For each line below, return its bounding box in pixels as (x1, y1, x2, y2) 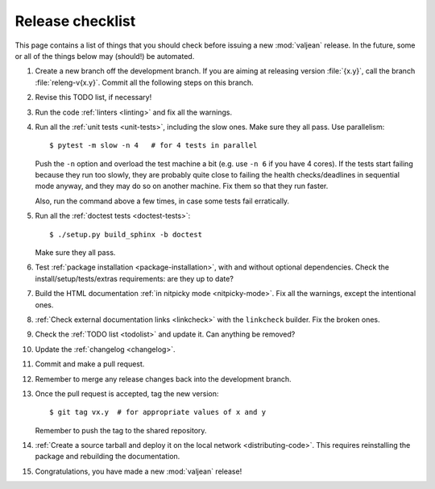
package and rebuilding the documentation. (35, 452, 180, 462)
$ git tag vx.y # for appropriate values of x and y (49, 407, 266, 417)
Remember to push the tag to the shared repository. (35, 425, 207, 435)
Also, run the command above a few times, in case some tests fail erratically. (35, 196, 290, 206)
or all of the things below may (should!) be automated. (14, 51, 195, 61)
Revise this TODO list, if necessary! (35, 93, 152, 102)
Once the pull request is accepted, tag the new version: (35, 388, 219, 399)
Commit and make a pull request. (35, 359, 145, 369)
